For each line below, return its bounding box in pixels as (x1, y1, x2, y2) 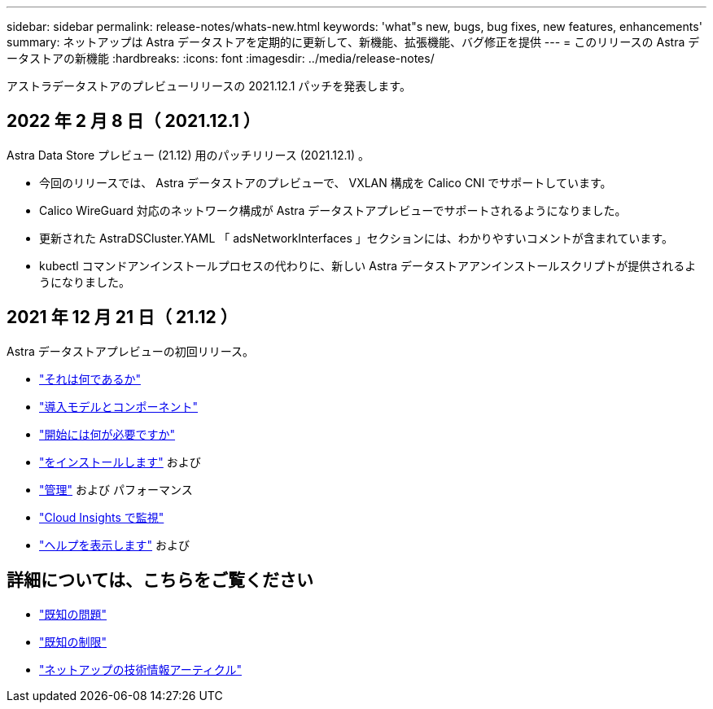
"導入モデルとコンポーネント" (39, 399, 199, 414)
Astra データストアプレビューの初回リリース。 (7, 344, 254, 358)
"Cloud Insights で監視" (39, 510, 164, 524)
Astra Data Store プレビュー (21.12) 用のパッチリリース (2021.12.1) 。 (7, 147, 370, 162)
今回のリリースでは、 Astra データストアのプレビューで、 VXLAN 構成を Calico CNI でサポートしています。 (39, 175, 612, 190)
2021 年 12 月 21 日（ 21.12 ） (7, 307, 238, 328)
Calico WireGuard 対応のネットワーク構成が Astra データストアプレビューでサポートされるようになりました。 (39, 203, 627, 217)
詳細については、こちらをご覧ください (7, 570, 313, 591)
